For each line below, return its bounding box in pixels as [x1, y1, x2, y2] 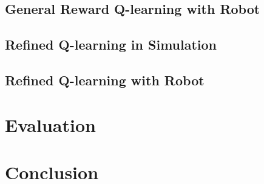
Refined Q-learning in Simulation [5, 35, 217, 54]
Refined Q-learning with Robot [5, 70, 205, 89]
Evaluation [5, 112, 96, 137]
